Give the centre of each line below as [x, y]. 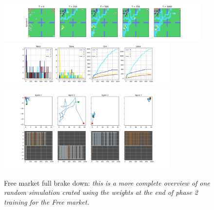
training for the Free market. [47, 201]
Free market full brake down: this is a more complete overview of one [107, 182]
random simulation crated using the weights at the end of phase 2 [101, 192]
